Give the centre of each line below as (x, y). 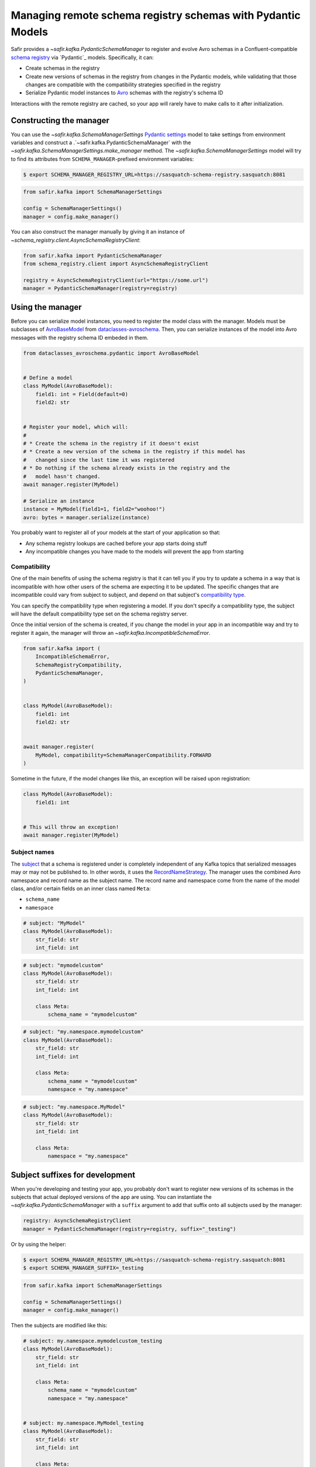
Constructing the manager (60, 120)
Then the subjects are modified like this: (59, 1325)
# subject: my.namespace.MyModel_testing (83, 1423)
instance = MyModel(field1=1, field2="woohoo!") (94, 509)
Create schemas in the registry (63, 68)
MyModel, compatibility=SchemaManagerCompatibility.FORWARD (123, 755)
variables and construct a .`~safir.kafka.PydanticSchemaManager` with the (101, 142)
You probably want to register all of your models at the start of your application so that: (116, 533)
